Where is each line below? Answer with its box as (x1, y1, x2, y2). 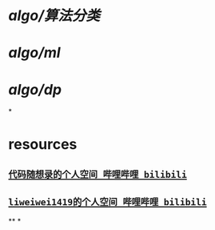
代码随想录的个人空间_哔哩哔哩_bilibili (8, 168, 188, 180)
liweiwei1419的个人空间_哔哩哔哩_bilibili (8, 196, 207, 208)
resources (8, 135, 78, 153)
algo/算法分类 (8, 6, 100, 25)
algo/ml (8, 44, 62, 62)
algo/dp (8, 80, 62, 99)
